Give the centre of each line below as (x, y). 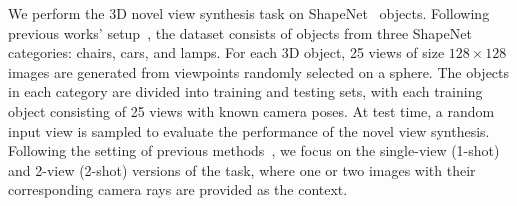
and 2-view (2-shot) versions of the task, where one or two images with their (242, 169)
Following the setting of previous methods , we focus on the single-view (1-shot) (254, 150)
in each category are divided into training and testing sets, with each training (245, 91)
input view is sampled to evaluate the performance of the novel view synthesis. (249, 130)
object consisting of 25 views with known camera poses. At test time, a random (251, 110)
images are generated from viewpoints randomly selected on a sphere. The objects (259, 71)
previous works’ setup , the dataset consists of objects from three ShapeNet (240, 32)
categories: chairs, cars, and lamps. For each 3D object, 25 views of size (226, 52)
